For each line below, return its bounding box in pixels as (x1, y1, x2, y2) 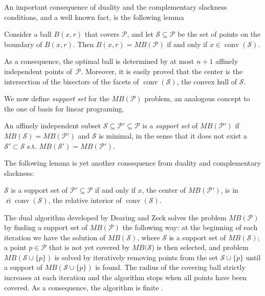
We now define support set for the (4, 93, 109, 104)
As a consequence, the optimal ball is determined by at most (4, 56, 194, 66)
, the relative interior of (48, 194, 122, 205)
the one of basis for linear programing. (4, 103, 124, 113)
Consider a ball (4, 29, 52, 39)
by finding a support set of (4, 222, 87, 233)
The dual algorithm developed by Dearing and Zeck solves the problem (4, 212, 227, 222)
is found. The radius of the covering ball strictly (95, 262, 246, 272)
